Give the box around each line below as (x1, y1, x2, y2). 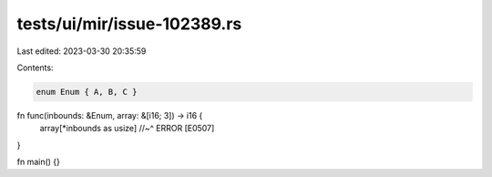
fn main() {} (16, 156, 61, 168)
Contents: (16, 62, 54, 73)
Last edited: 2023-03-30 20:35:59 (16, 46, 147, 57)
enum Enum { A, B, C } (36, 87, 138, 97)
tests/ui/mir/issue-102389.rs (16, 14, 242, 34)
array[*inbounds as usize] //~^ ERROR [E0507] (39, 123, 215, 134)
